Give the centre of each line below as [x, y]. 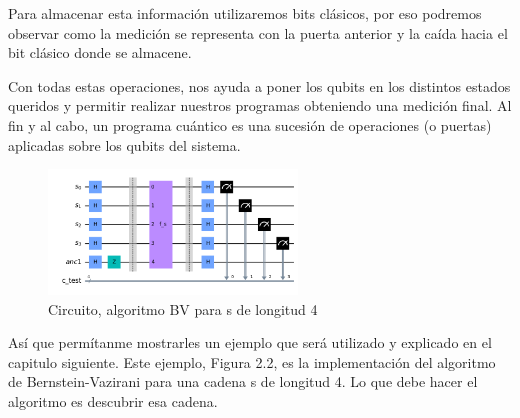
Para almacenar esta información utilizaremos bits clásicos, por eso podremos [245, 13]
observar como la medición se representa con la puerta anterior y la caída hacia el [258, 32]
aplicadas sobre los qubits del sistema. [124, 144]
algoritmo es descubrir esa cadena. [113, 401]
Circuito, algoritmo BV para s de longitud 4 [183, 308]
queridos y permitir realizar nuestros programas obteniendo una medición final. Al [260, 105]
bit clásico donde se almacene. [100, 52]
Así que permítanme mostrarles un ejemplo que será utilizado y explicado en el [250, 342]
